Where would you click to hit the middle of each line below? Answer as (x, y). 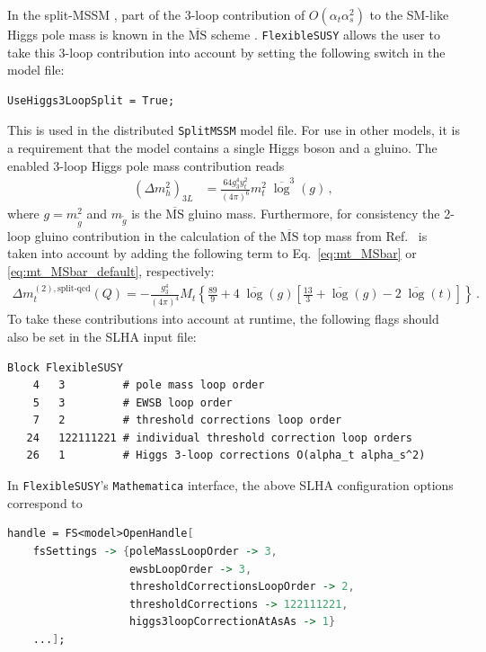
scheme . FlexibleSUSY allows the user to (326, 34)
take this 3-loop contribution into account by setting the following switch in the (226, 52)
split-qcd (74, 288)
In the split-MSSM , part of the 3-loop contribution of (156, 14)
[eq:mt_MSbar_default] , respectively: (111, 270)
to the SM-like (409, 14)
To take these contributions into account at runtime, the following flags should (223, 319)
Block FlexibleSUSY (65, 367)
